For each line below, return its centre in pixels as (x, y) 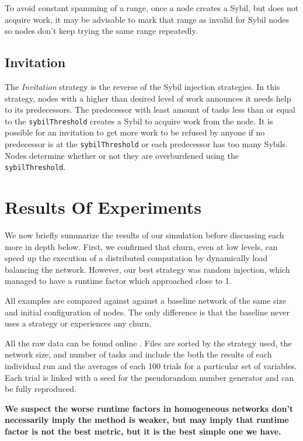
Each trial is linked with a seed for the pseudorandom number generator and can (149, 377)
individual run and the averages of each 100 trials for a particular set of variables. (151, 365)
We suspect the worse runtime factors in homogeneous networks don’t (149, 408)
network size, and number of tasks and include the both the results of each (138, 354)
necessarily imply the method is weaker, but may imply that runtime (147, 420)
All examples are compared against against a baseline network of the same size (145, 301)
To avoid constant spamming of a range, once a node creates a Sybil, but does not (152, 8)
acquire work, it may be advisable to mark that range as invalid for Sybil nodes (147, 19)
